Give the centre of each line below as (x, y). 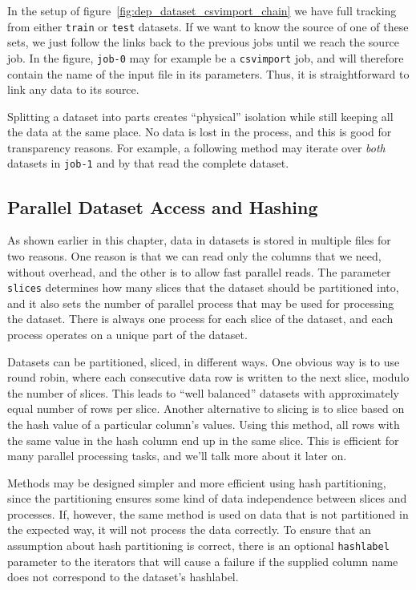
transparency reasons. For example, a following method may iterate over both (196, 147)
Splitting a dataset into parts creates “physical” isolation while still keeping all (200, 116)
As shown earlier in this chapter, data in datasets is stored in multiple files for (199, 240)
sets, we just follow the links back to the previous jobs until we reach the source (204, 42)
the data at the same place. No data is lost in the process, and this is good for (200, 132)
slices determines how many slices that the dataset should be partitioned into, (203, 287)
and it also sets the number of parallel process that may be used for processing (201, 303)
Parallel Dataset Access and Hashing (163, 206)
